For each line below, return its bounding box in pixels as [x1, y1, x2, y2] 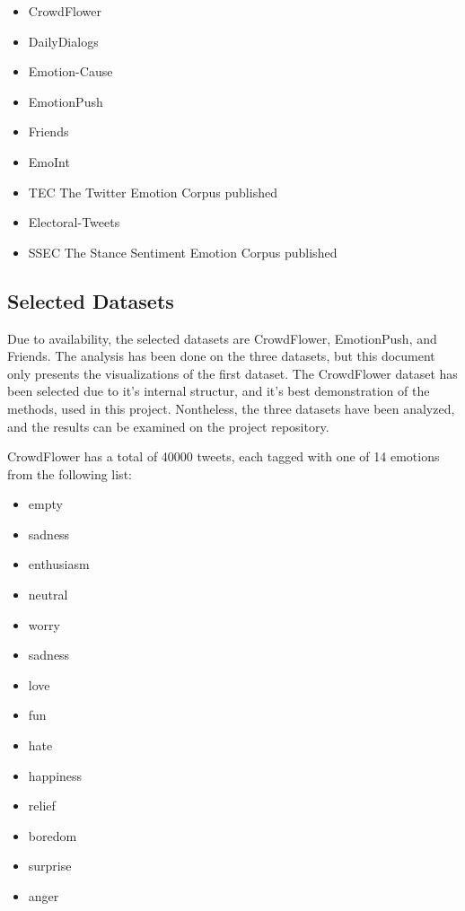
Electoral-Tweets [28, 213, 120, 232]
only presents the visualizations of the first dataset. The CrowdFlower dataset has [7, 364, 458, 382]
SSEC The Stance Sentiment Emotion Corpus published [28, 242, 338, 261]
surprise [28, 856, 72, 875]
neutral [28, 585, 68, 604]
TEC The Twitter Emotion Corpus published [28, 182, 277, 201]
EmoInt [28, 152, 70, 171]
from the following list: [7, 464, 132, 483]
